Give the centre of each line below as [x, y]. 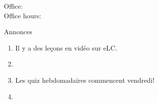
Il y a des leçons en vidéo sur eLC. [66, 47]
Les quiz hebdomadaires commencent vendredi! [85, 80]
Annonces [18, 32]
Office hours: [23, 15]
